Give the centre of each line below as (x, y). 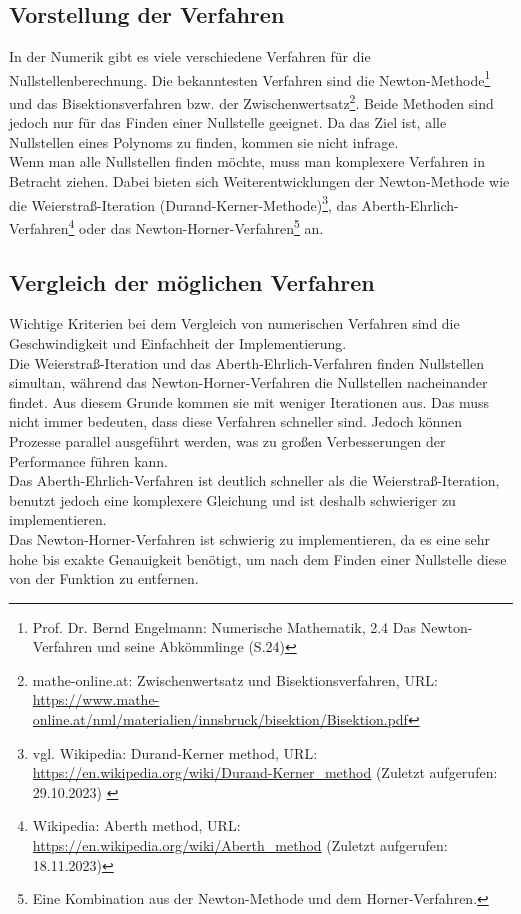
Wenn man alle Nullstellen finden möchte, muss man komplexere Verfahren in (247, 161)
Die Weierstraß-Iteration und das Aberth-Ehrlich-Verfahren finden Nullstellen (247, 362)
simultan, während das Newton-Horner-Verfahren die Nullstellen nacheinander (248, 382)
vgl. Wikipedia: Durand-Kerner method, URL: (175, 752)
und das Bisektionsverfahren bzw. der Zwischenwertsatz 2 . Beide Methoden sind (251, 101)
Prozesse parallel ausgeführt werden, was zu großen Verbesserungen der (227, 440)
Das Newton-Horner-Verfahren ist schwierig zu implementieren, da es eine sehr (250, 538)
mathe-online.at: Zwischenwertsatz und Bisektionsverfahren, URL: (235, 679)
